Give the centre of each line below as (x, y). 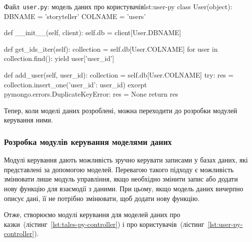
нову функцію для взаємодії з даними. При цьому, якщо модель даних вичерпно (124, 188)
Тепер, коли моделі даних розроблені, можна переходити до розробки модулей (121, 110)
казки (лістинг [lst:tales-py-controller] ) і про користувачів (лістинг (104, 224)
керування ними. (29, 120)
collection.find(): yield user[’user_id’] (59, 58)
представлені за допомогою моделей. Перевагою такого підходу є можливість (119, 169)
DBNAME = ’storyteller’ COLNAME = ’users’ (75, 16)
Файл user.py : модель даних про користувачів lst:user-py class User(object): (118, 6)
